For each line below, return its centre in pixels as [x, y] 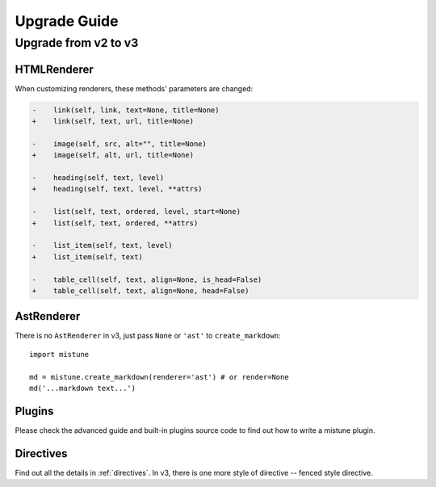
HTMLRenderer [55, 69]
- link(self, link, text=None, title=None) [126, 110]
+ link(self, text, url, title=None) [113, 122]
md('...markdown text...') [83, 388]
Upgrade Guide [67, 21]
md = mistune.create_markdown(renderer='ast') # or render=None [159, 377]
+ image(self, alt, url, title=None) [113, 155]
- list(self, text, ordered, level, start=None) [136, 212]
